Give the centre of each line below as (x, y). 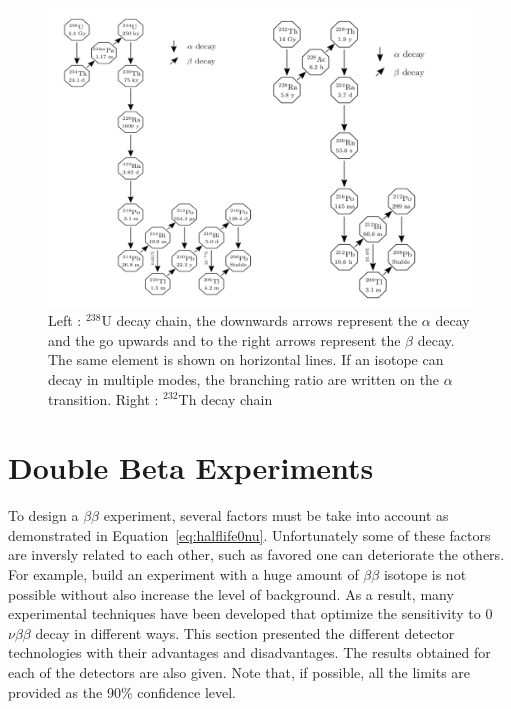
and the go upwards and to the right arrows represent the (224, 339)
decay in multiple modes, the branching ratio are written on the (244, 378)
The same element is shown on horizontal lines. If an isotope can (246, 359)
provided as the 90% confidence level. (122, 691)
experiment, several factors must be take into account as (276, 515)
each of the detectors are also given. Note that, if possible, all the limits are (239, 671)
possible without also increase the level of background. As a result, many (231, 593)
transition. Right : (103, 398)
